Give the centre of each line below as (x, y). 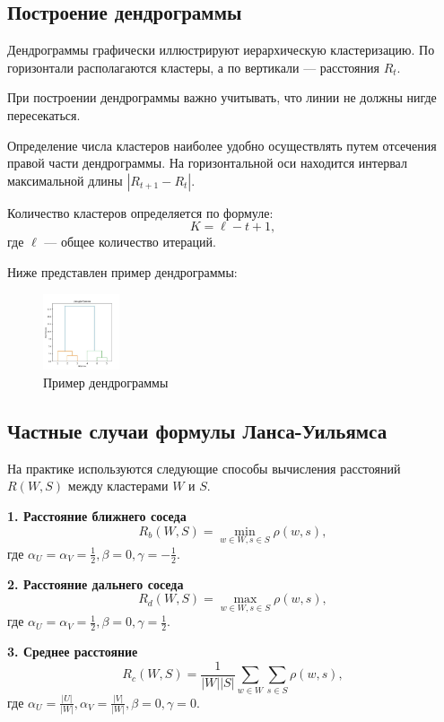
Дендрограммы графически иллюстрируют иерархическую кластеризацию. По (221, 50)
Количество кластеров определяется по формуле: (140, 212)
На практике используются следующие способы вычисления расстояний (204, 468)
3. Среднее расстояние (73, 652)
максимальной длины (65, 180)
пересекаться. (44, 114)
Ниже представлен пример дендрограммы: (122, 271)
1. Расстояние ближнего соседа (97, 515)
